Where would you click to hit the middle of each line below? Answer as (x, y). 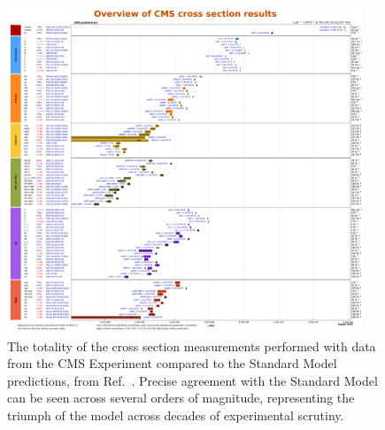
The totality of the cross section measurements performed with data (192, 346)
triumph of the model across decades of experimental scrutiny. (176, 415)
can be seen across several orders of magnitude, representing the (181, 398)
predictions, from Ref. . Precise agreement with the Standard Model (192, 380)
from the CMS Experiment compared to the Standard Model (172, 363)
